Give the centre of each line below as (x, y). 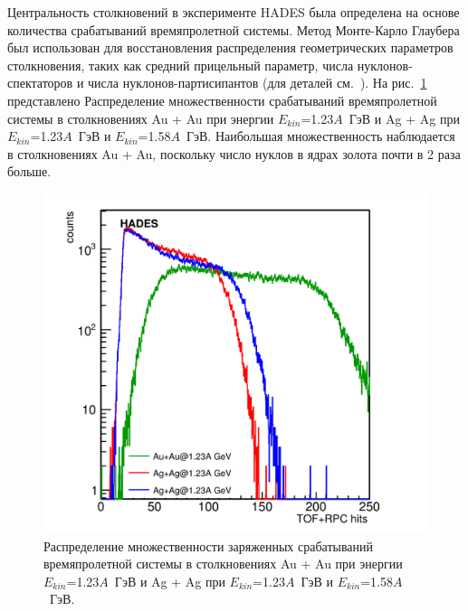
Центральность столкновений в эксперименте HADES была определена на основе (234, 12)
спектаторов (40, 83)
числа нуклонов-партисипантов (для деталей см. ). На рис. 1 (258, 83)
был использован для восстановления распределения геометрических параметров (230, 47)
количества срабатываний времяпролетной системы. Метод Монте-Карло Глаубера (234, 29)
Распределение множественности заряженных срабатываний (209, 545)
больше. (29, 171)
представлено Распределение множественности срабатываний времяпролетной (222, 100)
